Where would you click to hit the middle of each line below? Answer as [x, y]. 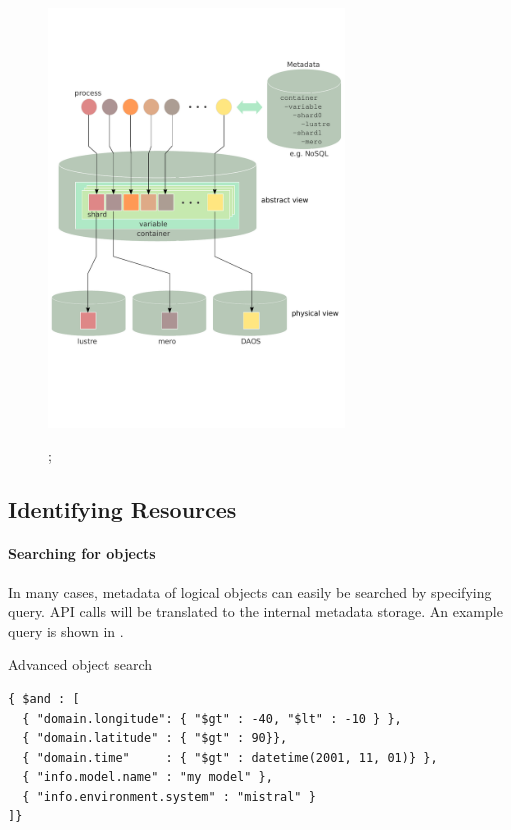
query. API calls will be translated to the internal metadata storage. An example [255, 611]
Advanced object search [80, 664]
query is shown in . [66, 630]
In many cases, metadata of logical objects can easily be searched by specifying [250, 591]
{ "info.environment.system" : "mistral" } [169, 796]
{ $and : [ [44, 698]
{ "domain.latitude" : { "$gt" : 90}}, [155, 738]
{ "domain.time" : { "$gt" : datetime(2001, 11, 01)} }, [230, 757]
